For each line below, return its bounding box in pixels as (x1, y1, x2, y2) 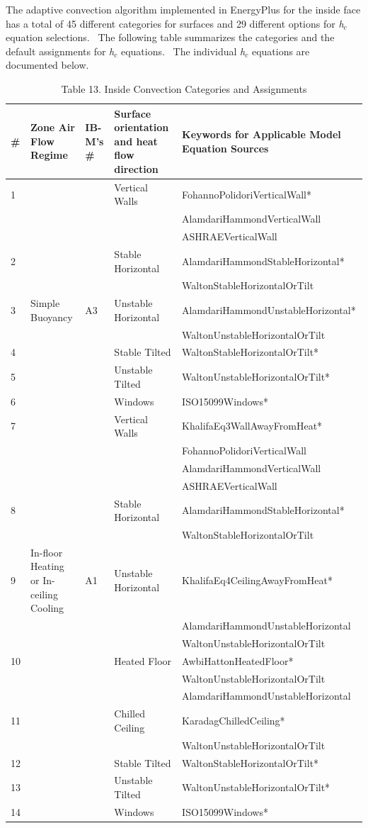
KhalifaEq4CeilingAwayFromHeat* (182, 573, 333, 588)
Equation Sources (182, 140, 269, 155)
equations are (251, 43, 310, 58)
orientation (114, 120, 169, 135)
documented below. (6, 57, 89, 72)
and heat (114, 133, 158, 148)
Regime (30, 147, 68, 162)
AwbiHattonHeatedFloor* (182, 653, 294, 668)
